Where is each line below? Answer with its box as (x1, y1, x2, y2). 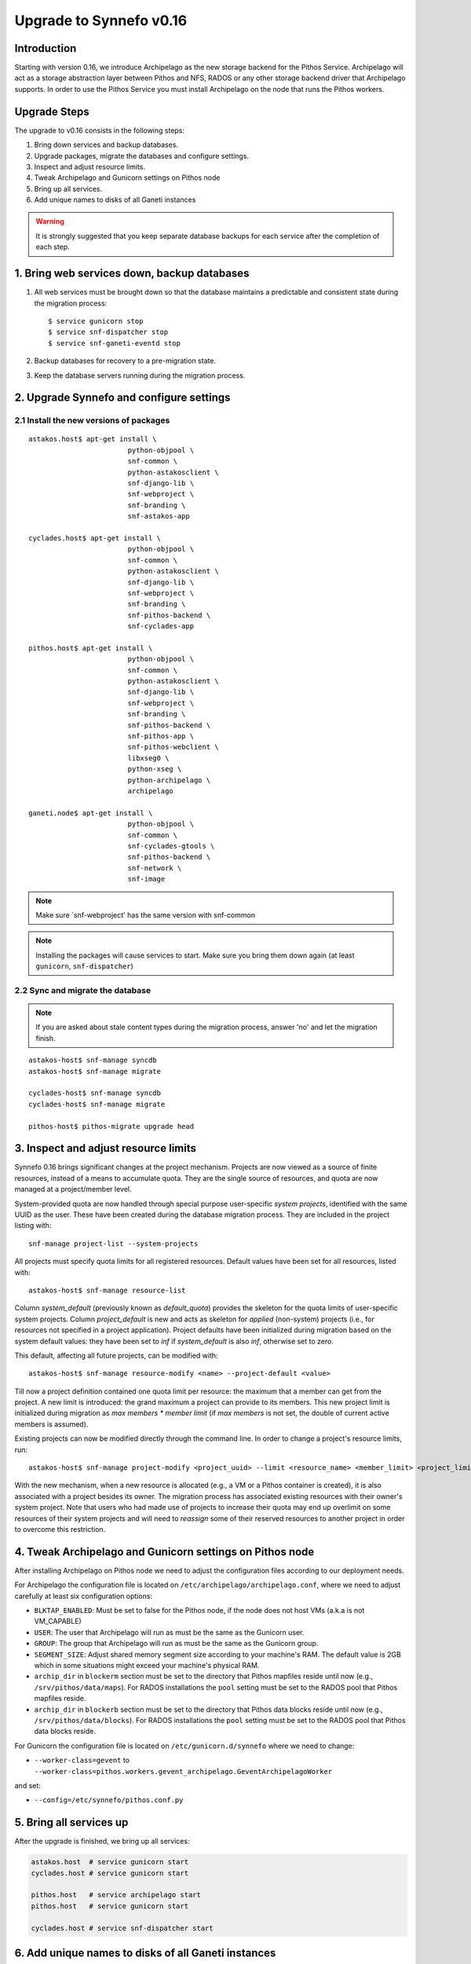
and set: (14, 1780, 41, 1790)
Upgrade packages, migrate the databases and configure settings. (34, 151, 250, 160)
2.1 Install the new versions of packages (14, 415, 170, 426)
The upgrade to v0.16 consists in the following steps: (14, 126, 184, 135)
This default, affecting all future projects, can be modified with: (14, 1350, 219, 1360)
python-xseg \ (127, 764, 182, 774)
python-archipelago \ (127, 775, 211, 785)
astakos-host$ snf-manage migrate (28, 1067, 161, 1075)
